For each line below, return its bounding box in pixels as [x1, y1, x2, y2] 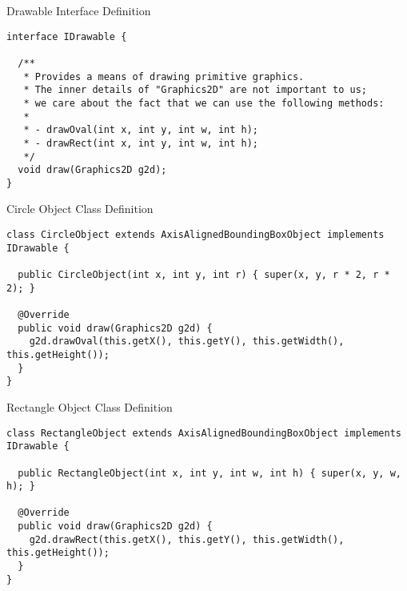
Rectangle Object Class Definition [6, 398, 173, 415]
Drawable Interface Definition [6, 2, 151, 18]
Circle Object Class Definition [6, 200, 154, 217]
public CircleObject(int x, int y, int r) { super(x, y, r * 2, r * [18, 269, 390, 281]
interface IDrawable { [6, 30, 127, 42]
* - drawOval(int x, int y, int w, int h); [23, 124, 258, 136]
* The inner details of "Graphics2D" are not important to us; [23, 84, 368, 96]
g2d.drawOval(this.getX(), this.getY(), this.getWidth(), [29, 336, 345, 348]
